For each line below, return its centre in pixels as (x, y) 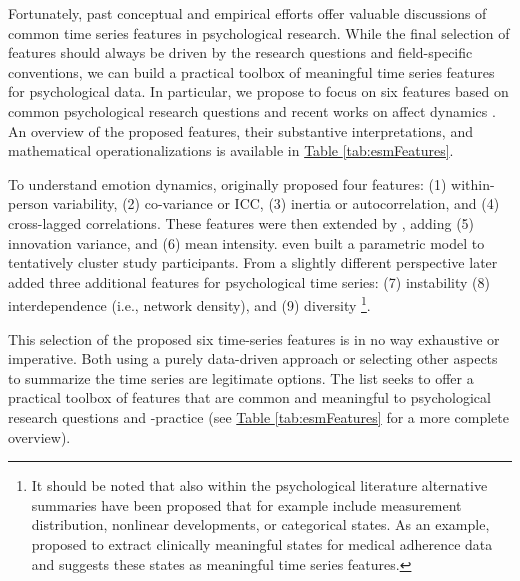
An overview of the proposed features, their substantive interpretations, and (240, 130)
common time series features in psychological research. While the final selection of (259, 32)
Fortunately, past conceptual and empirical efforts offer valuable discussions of (247, 13)
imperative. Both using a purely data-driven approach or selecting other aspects (253, 358)
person (28, 203)
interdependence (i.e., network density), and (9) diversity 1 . (189, 303)
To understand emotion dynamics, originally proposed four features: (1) (227, 183)
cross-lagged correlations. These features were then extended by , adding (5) (241, 222)
